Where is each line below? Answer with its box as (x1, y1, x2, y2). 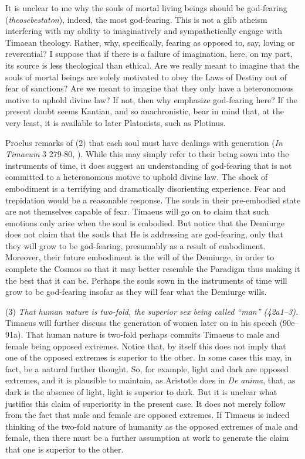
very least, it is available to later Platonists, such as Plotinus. (5, 116, 226, 128)
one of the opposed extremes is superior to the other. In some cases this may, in (5, 351, 292, 363)
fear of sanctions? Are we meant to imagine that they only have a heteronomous (5, 82, 294, 94)
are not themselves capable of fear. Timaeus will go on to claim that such (5, 205, 269, 217)
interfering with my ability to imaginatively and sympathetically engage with (5, 25, 282, 37)
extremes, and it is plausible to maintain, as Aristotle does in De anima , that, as (5, 374, 296, 386)
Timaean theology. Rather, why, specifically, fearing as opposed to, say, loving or (5, 36, 295, 48)
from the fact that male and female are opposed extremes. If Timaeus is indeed (5, 409, 290, 421)
